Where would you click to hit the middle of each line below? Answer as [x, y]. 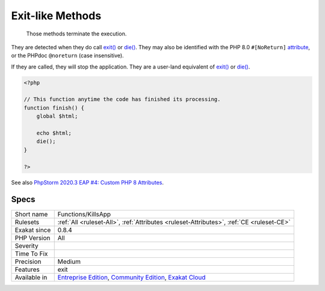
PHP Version [32, 237]
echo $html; [54, 133]
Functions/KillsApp [84, 214]
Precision [28, 262]
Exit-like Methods [56, 16]
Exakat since [33, 230]
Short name [31, 214]
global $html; [57, 116]
